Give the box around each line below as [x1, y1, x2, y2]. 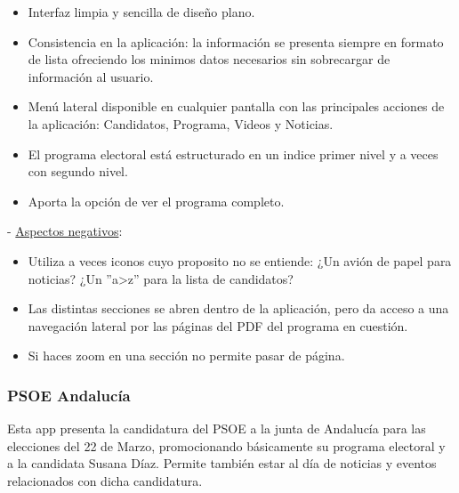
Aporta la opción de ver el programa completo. [28, 191, 285, 210]
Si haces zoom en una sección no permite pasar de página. [28, 346, 345, 365]
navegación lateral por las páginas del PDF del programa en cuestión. [28, 316, 408, 335]
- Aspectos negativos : [7, 222, 123, 240]
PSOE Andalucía [7, 384, 131, 406]
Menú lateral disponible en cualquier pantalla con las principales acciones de [28, 97, 445, 116]
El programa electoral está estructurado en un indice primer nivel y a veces [28, 144, 439, 163]
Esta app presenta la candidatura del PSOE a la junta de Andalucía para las [7, 419, 426, 438]
